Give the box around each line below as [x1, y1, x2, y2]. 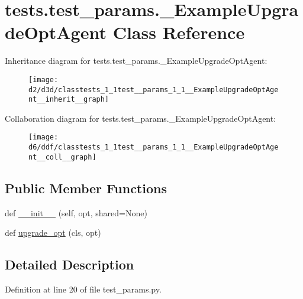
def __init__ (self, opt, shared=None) [5, 206, 147, 219]
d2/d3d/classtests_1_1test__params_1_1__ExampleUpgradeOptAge [28, 85, 279, 94]
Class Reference [112, 20, 245, 44]
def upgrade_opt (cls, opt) [5, 226, 101, 239]
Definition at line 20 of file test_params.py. [5, 283, 162, 295]
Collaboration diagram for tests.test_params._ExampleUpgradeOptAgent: [5, 112, 276, 124]
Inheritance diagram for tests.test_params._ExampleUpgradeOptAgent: [5, 54, 267, 67]
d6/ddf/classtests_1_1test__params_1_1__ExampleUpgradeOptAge [28, 143, 279, 152]
